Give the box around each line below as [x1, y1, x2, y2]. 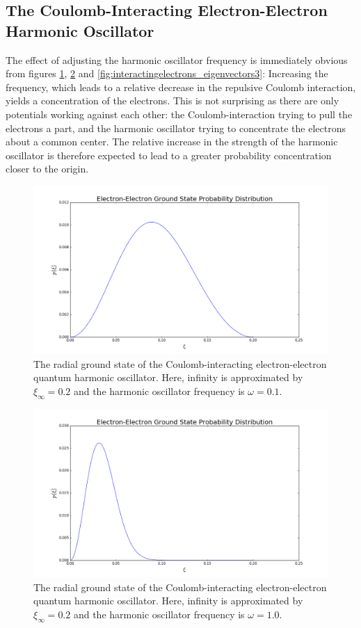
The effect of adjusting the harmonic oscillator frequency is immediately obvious [6, 52, 348, 67]
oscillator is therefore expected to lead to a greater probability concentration [6, 147, 332, 162]
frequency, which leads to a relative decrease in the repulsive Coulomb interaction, [6, 79, 356, 94]
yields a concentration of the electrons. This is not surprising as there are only [6, 93, 339, 108]
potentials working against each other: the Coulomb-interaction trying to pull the [6, 106, 353, 121]
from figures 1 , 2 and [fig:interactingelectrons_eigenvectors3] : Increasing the [6, 66, 328, 81]
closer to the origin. [6, 161, 89, 176]
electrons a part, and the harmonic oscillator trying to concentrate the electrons [6, 120, 346, 135]
